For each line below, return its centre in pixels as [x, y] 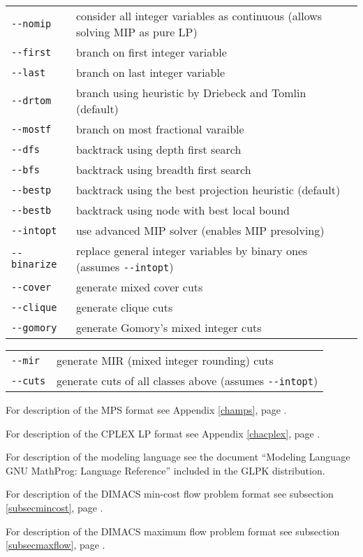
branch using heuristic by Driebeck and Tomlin [191, 93]
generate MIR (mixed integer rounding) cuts [165, 360]
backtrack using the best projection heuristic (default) [208, 190]
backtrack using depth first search [158, 149]
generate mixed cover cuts [139, 287]
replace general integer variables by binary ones [192, 251]
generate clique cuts [124, 307]
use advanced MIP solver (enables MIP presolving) [200, 230]
